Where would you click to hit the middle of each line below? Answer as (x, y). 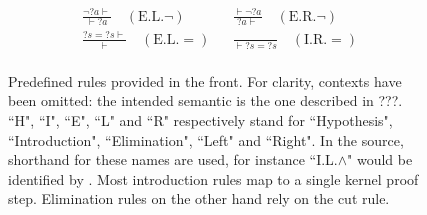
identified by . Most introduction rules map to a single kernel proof (213, 178)
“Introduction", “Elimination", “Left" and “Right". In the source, (206, 139)
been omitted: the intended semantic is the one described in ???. (205, 100)
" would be (380, 159)
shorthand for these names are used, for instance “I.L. (173, 159)
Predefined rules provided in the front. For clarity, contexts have (205, 80)
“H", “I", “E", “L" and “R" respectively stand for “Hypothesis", (200, 119)
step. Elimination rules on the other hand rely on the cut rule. (199, 198)
